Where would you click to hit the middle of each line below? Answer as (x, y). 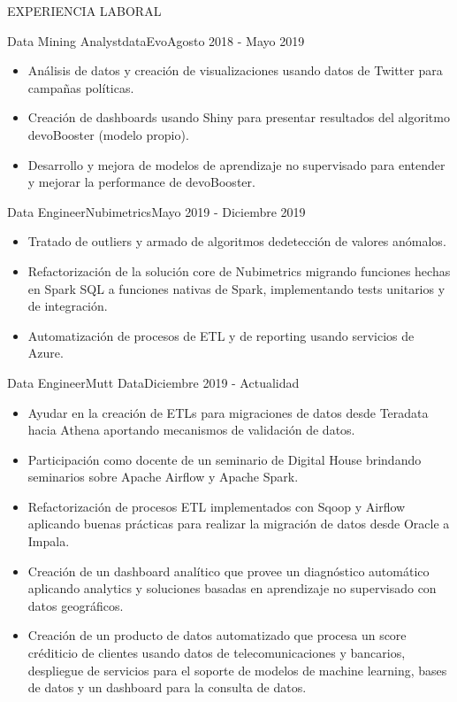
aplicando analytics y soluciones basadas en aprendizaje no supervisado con (232, 588)
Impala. (49, 541)
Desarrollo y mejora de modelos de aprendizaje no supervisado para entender (236, 164)
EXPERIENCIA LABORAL (84, 11)
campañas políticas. (81, 87)
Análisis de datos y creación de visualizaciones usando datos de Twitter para (235, 70)
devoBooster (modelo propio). (108, 134)
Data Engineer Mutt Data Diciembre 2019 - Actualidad (153, 382)
